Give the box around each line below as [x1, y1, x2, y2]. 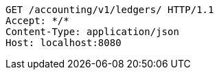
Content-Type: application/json [5, 26, 179, 37]
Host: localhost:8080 [5, 37, 122, 48]
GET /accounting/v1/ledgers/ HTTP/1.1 [5, 4, 214, 15]
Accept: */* [5, 15, 69, 26]
